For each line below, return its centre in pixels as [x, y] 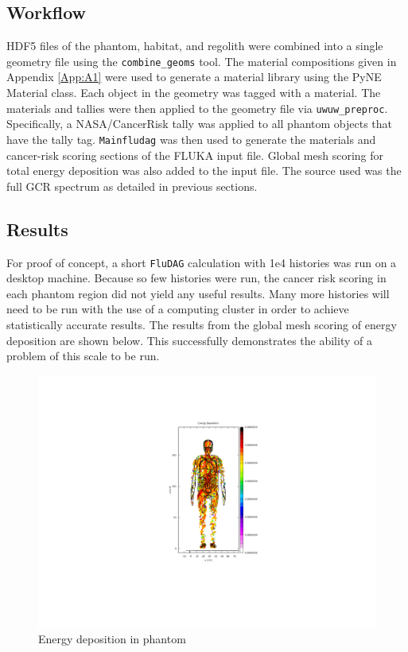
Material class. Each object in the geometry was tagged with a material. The [194, 93]
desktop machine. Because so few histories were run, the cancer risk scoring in [196, 278]
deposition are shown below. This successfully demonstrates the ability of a [189, 340]
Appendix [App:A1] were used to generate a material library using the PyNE [194, 77]
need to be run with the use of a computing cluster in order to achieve [178, 309]
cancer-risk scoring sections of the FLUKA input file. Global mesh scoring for [195, 155]
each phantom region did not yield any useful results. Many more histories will [198, 293]
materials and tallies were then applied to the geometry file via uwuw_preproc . [197, 108]
